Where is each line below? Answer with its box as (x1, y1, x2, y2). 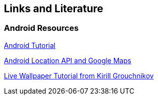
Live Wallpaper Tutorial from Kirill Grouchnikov (4, 71, 154, 80)
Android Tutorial (4, 41, 56, 49)
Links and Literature (4, 2, 104, 15)
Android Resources (4, 23, 79, 33)
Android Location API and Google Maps (4, 56, 132, 65)
